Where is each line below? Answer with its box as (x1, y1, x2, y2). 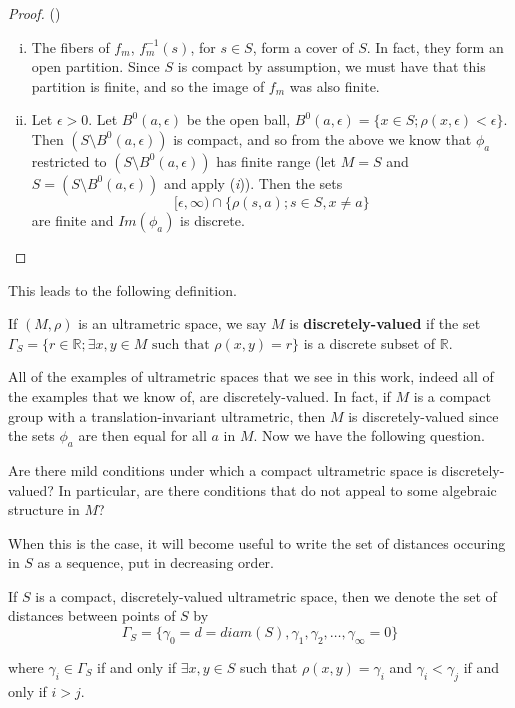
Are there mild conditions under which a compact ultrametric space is (8, 459, 437, 480)
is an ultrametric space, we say (78, 313, 267, 334)
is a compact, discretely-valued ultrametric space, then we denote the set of (35, 585, 497, 606)
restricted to (31, 150, 107, 171)
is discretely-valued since (348, 405, 499, 426)
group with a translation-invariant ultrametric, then (8, 405, 326, 426)
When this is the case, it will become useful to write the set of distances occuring (8, 532, 506, 553)
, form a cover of (252, 36, 354, 57)
